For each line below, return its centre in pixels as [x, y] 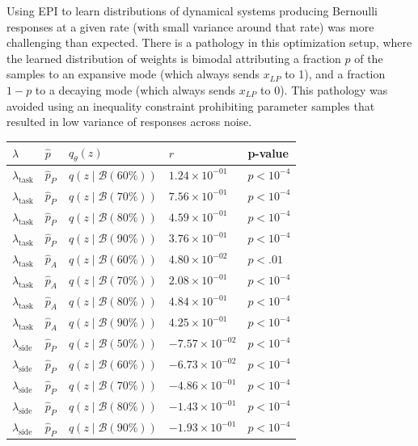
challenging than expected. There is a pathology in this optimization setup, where [209, 42]
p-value [268, 152]
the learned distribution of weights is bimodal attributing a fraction [174, 58]
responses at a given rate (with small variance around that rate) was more [190, 26]
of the [369, 58]
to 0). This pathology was [324, 89]
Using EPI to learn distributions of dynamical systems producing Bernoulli [192, 11]
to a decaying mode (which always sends [135, 89]
